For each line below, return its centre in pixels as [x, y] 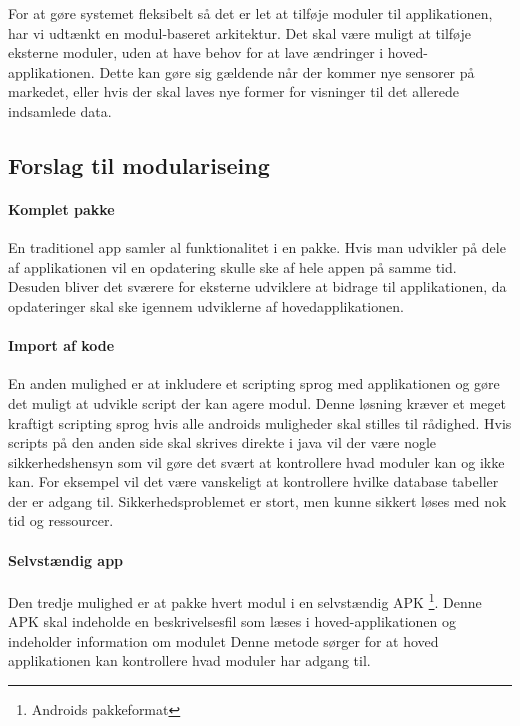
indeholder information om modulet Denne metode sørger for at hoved [223, 640]
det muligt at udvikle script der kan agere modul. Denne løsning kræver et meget [257, 402]
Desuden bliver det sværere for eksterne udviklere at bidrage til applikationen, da [257, 286]
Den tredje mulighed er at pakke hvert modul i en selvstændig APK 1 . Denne [245, 600]
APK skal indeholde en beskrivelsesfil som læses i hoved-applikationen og [232, 621]
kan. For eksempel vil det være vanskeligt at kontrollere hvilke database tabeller [253, 481]
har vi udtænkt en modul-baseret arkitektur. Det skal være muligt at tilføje [239, 32]
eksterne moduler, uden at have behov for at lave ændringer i [196, 52]
